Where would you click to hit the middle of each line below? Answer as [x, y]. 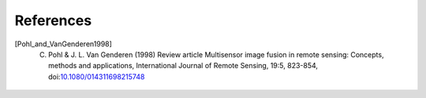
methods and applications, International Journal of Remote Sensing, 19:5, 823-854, [183, 66]
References [53, 20]
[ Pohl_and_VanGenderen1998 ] [63, 44]
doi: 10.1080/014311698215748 [97, 76]
